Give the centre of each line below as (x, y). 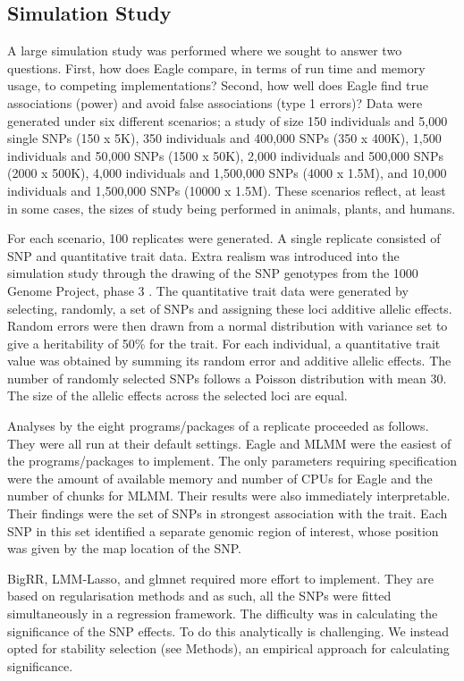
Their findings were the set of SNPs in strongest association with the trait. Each (228, 513)
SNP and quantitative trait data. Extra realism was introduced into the (203, 255)
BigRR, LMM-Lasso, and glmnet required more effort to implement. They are (220, 578)
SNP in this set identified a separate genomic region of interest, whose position (223, 530)
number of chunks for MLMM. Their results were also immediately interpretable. (229, 496)
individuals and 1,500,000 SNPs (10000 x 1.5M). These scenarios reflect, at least (227, 190)
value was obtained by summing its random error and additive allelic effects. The (229, 361)
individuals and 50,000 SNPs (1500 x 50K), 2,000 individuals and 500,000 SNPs (226, 155)
